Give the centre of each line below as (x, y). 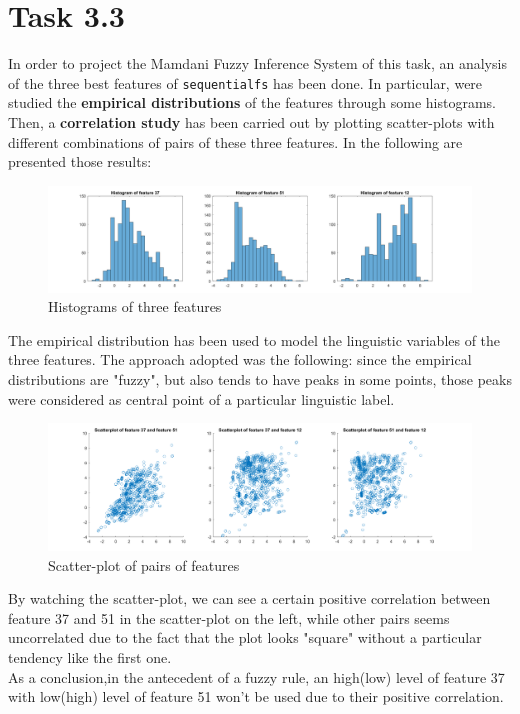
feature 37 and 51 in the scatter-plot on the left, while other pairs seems (229, 617)
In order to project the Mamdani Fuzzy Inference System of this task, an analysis (257, 63)
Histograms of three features (135, 306)
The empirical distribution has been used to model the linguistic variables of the (254, 339)
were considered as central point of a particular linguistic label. (201, 398)
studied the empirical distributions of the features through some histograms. (252, 102)
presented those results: (80, 161)
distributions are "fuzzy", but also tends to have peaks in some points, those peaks (260, 378)
